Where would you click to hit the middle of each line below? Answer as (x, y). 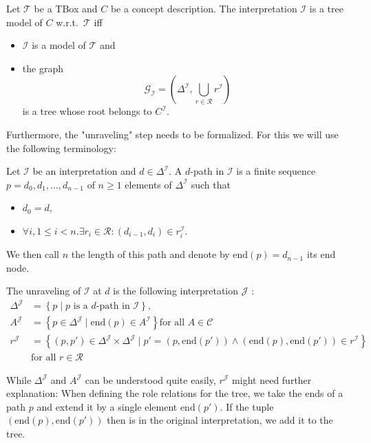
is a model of (59, 45)
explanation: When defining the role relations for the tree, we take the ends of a (175, 393)
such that (211, 184)
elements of (148, 184)
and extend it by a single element (107, 406)
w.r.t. (67, 22)
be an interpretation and (84, 171)
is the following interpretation (176, 291)
